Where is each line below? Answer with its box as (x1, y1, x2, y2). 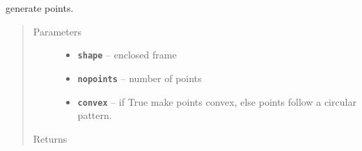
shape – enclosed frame (77, 47, 177, 62)
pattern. (77, 108, 112, 122)
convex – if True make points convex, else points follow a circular (77, 94, 356, 109)
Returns (33, 131, 68, 145)
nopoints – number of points (77, 70, 202, 85)
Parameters (33, 24, 81, 38)
